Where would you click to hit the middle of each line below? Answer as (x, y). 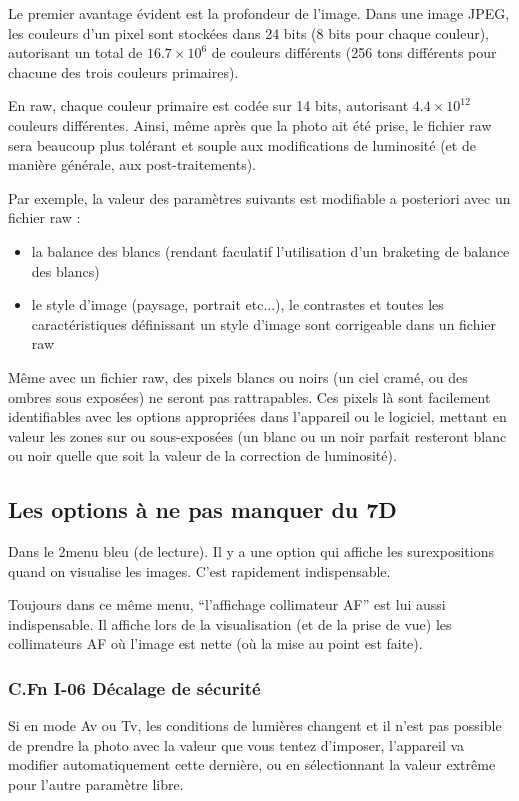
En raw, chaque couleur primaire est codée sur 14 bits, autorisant (208, 105)
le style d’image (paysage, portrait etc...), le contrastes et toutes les (237, 304)
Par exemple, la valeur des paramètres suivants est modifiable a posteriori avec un (259, 197)
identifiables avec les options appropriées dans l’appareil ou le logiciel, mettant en (257, 416)
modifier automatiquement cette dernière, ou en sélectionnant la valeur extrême (252, 764)
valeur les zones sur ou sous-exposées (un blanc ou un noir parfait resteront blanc (257, 435)
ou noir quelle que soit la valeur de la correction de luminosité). (202, 455)
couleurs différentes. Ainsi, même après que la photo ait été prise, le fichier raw (250, 124)
